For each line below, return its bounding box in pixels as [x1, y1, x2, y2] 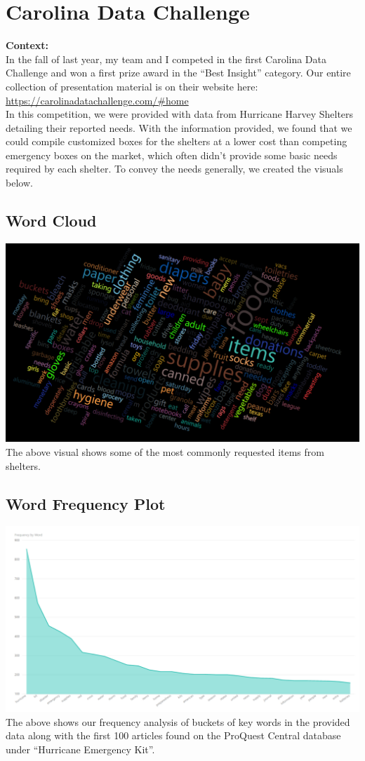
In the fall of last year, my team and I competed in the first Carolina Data [6, 51, 327, 66]
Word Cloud [6, 210, 97, 231]
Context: [6, 38, 49, 53]
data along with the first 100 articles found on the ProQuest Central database [6, 728, 341, 743]
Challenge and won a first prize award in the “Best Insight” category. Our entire [6, 65, 351, 80]
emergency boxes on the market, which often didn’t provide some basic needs [6, 147, 338, 162]
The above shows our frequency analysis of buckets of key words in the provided [6, 714, 350, 729]
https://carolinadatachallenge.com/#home [6, 93, 189, 107]
